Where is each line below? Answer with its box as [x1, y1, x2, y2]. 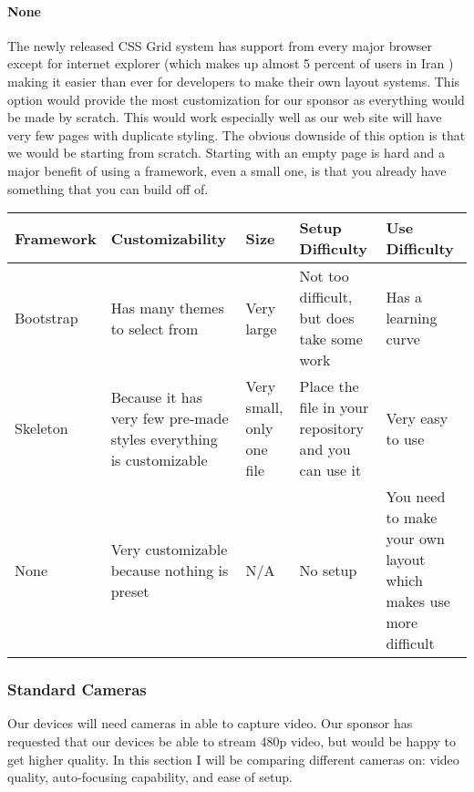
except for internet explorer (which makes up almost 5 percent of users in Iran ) [7, 54, 454, 73]
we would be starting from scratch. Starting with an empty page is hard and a [7, 143, 445, 162]
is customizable [110, 448, 208, 470]
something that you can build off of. [7, 179, 209, 198]
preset [110, 580, 149, 602]
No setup [299, 559, 357, 581]
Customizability [110, 227, 227, 249]
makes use [386, 591, 450, 612]
